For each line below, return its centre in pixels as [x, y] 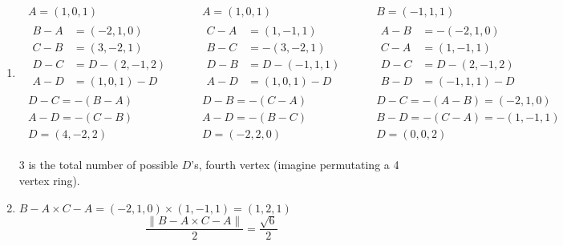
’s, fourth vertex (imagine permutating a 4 [295, 165]
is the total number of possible [103, 165]
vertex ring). [49, 180]
